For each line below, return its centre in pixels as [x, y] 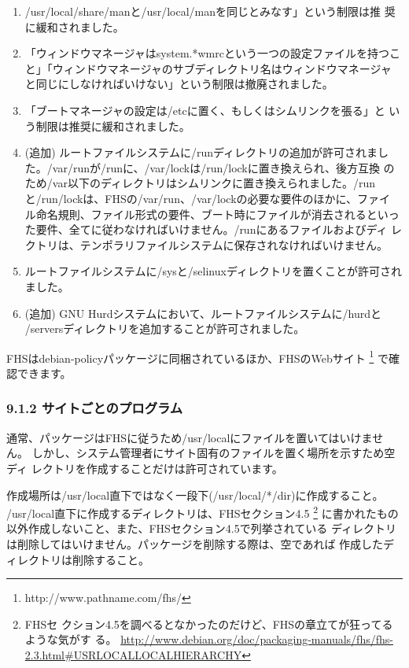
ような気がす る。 [71, 639]
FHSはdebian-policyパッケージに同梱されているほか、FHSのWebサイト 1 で [197, 356]
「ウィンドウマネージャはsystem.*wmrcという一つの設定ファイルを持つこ [212, 53]
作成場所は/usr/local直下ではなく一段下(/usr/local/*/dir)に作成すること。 [195, 495]
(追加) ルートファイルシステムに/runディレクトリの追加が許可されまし [207, 152]
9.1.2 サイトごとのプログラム [95, 408]
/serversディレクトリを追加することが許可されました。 [165, 328]
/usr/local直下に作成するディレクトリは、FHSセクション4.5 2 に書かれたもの [203, 512]
